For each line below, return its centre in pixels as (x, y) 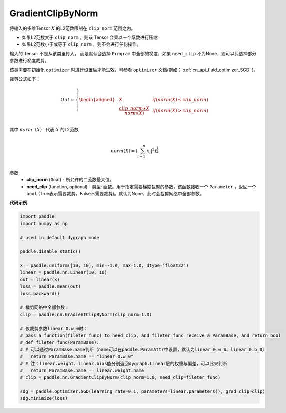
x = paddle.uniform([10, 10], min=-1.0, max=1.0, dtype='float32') (104, 265)
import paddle (37, 216)
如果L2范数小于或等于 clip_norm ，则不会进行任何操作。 (81, 44)
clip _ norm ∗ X (134, 109)
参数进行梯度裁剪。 (29, 61)
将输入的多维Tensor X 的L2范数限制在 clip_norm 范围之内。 (72, 28)
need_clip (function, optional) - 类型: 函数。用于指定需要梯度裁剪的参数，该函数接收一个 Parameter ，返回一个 (141, 187)
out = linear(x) (40, 279)
